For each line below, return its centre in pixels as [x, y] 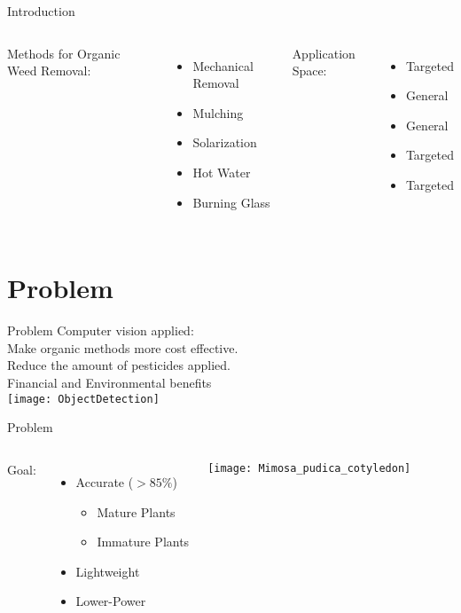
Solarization [225, 142]
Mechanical [223, 65]
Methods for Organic [64, 53]
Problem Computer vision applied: [101, 330]
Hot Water [222, 172]
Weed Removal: [49, 71]
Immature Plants [143, 542]
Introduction [41, 11]
